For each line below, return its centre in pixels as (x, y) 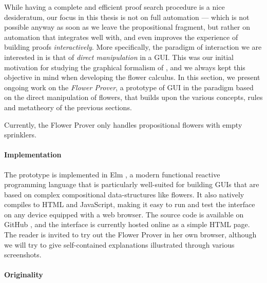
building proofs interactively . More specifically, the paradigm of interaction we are (133, 47)
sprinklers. (20, 135)
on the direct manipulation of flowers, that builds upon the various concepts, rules (133, 97)
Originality (24, 275)
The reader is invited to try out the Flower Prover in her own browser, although (130, 235)
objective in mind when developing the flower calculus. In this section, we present (132, 77)
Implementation (33, 155)
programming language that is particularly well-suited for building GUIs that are (132, 184)
